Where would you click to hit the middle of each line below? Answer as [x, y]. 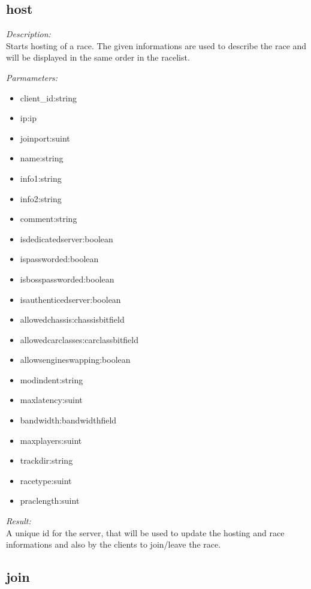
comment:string [49, 219]
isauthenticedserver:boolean [70, 299]
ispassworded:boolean [59, 259]
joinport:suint [45, 138]
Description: [28, 34]
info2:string [41, 198]
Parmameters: [32, 77]
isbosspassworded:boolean [67, 279]
